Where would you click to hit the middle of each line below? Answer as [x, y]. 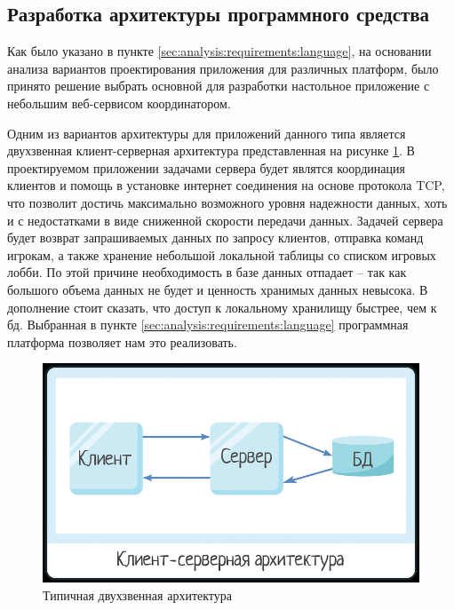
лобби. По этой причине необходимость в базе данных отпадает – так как [207, 272]
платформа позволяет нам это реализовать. [122, 341]
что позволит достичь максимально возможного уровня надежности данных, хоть [227, 202]
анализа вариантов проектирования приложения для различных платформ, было [223, 68]
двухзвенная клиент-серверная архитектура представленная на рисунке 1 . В [211, 151]
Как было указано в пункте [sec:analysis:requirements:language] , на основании [219, 51]
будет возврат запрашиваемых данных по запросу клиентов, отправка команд [215, 238]
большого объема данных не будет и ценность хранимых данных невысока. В [218, 289]
